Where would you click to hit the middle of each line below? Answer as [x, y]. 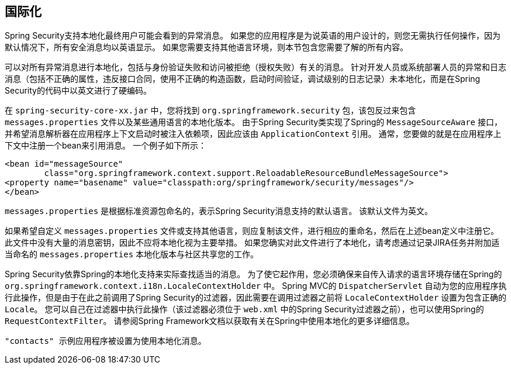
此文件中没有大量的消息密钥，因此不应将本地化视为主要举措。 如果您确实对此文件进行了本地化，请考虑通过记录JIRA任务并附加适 [252, 243]
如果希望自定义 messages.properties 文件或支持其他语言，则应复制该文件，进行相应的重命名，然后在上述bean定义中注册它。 [252, 231]
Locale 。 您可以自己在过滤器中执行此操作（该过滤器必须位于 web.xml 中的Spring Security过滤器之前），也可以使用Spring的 [244, 309]
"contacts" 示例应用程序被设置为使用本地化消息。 [106, 341]
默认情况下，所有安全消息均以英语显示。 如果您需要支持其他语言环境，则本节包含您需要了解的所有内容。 [206, 47]
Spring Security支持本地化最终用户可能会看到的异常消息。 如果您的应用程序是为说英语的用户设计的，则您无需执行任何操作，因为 [253, 36]
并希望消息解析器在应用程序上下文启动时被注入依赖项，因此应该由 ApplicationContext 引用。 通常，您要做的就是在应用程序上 [253, 134]
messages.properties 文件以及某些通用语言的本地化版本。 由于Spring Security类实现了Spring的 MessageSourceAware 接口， [253, 122]
